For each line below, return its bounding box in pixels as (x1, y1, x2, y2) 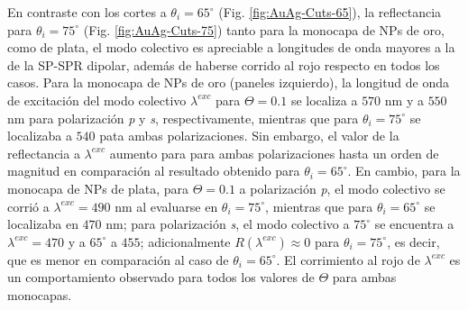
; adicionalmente (140, 232, 231, 251)
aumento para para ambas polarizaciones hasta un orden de (109, 143, 439, 162)
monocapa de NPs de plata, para (7, 178, 188, 197)
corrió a (7, 196, 50, 215)
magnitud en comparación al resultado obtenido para (7, 161, 300, 180)
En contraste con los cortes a (7, 3, 167, 21)
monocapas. (7, 285, 72, 304)
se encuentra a (374, 214, 454, 233)
